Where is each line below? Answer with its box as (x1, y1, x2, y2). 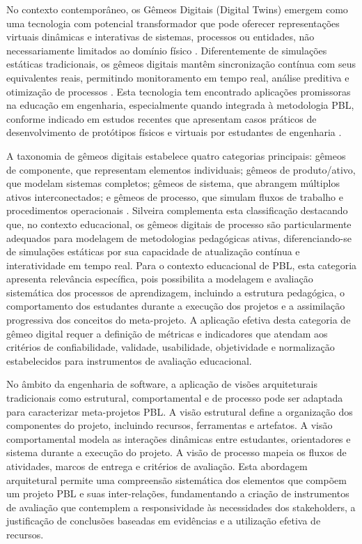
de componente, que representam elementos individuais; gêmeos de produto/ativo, (6, 162, 356, 176)
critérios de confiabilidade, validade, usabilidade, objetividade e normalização (6, 340, 335, 354)
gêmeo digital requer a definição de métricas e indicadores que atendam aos (6, 326, 328, 340)
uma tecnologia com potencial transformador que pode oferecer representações (6, 15, 340, 30)
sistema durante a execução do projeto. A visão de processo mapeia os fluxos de (6, 445, 347, 460)
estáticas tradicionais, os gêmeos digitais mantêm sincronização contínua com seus (6, 56, 356, 71)
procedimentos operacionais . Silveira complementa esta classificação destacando (6, 203, 348, 218)
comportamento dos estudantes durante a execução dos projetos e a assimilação (6, 299, 345, 313)
